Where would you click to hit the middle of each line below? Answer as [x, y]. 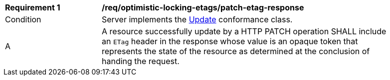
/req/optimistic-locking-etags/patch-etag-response [203, 7]
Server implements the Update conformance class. [197, 19]
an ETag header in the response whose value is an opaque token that [230, 41]
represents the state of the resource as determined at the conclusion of [236, 51]
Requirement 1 [33, 7]
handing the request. [141, 61]
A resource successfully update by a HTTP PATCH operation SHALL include [244, 31]
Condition [23, 19]
